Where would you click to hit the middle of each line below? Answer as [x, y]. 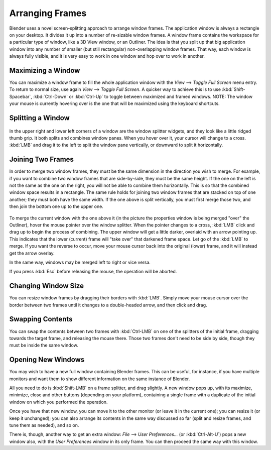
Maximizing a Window [45, 70]
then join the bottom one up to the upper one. [56, 206]
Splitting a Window [39, 118]
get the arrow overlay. [32, 253]
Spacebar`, [21, 96]
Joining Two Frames [41, 159]
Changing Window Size [46, 286]
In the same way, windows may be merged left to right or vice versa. [80, 262]
